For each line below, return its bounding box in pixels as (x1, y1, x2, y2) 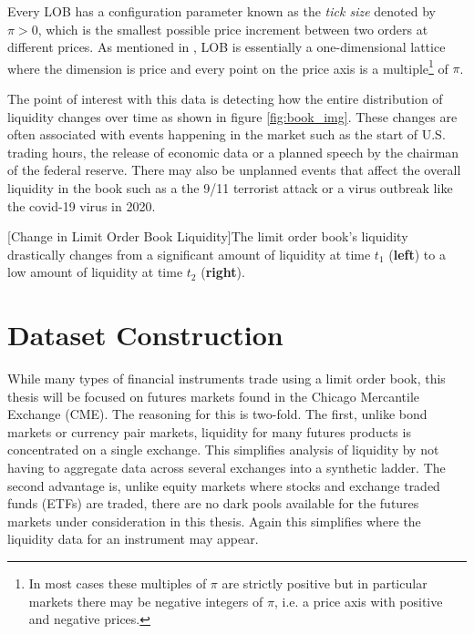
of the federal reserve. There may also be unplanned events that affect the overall (7, 160, 461, 179)
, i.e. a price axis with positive (273, 591, 443, 610)
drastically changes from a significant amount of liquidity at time (7, 244, 371, 263)
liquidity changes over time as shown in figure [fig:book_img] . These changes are (7, 107, 458, 126)
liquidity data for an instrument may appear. (7, 529, 259, 548)
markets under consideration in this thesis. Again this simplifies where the (7, 511, 421, 530)
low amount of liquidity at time (7, 262, 183, 281)
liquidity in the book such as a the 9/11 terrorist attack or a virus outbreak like (7, 179, 453, 197)
